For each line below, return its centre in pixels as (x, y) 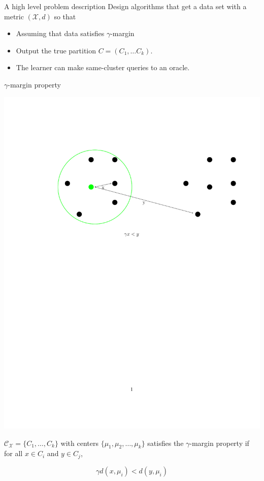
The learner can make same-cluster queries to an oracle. (103, 67)
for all (13, 453)
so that (65, 16)
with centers (79, 443)
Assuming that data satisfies (60, 33)
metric (14, 16)
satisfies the (166, 443)
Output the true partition (56, 50)
